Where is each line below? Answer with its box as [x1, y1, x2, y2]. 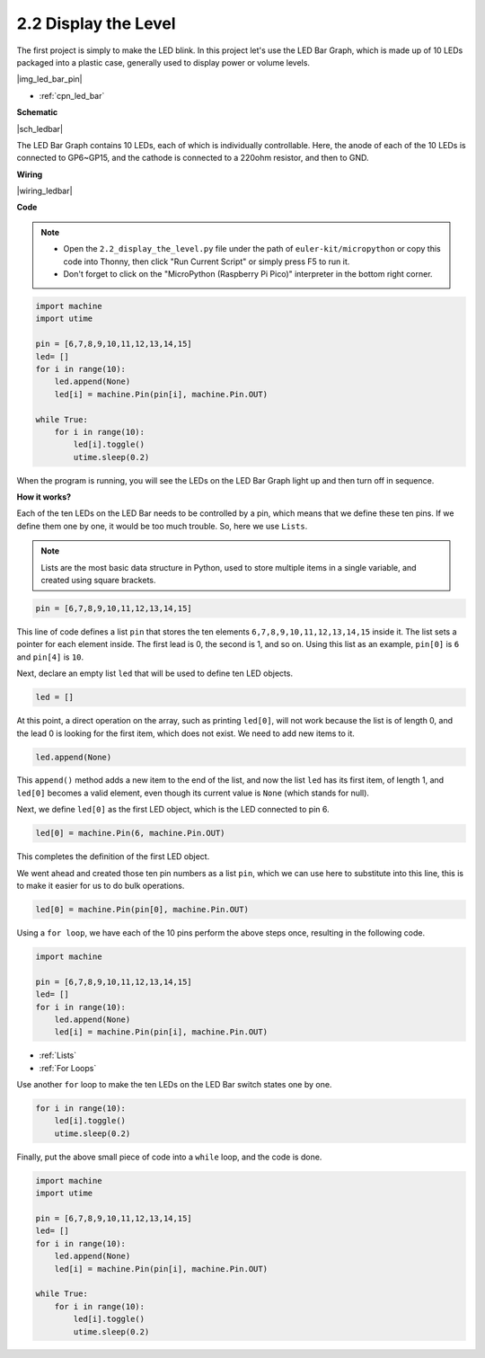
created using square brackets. [40, 575, 156, 586]
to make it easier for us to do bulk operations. [16, 881, 185, 892]
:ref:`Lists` [39, 1050, 77, 1061]
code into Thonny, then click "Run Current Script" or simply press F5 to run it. [63, 256, 350, 267]
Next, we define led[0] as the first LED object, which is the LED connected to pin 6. [16, 804, 330, 815]
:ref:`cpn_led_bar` [39, 90, 105, 101]
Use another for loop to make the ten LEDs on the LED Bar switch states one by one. [16, 1079, 332, 1090]
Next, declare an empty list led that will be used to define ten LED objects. [16, 668, 294, 679]
